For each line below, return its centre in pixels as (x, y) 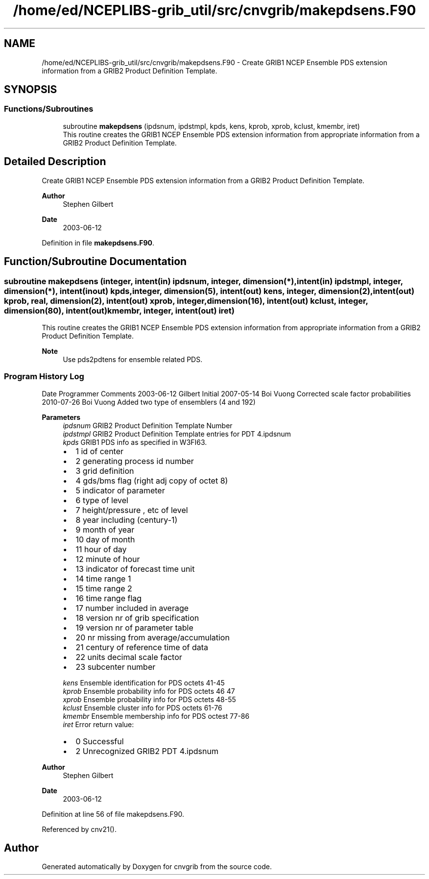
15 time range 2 (104, 588)
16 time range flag (109, 598)
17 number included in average (132, 608)
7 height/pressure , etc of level (132, 510)
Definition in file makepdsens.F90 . (98, 243)
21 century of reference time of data (142, 647)
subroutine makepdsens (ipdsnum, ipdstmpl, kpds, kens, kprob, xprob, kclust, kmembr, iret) (211, 126)
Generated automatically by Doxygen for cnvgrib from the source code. (157, 867)
